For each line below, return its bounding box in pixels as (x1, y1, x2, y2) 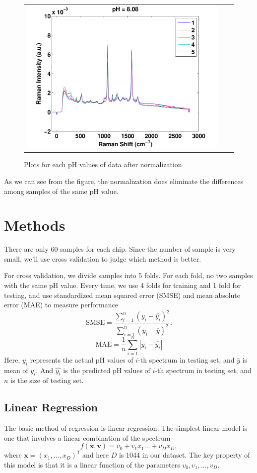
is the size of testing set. (10, 375, 84, 385)
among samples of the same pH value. (4, 186, 119, 196)
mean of (4, 365, 28, 375)
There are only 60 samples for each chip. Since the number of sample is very (4, 244, 236, 254)
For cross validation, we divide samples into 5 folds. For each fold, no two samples (4, 270, 253, 281)
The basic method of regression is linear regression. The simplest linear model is (4, 423, 248, 433)
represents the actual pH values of (30, 354, 133, 365)
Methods (4, 215, 65, 235)
